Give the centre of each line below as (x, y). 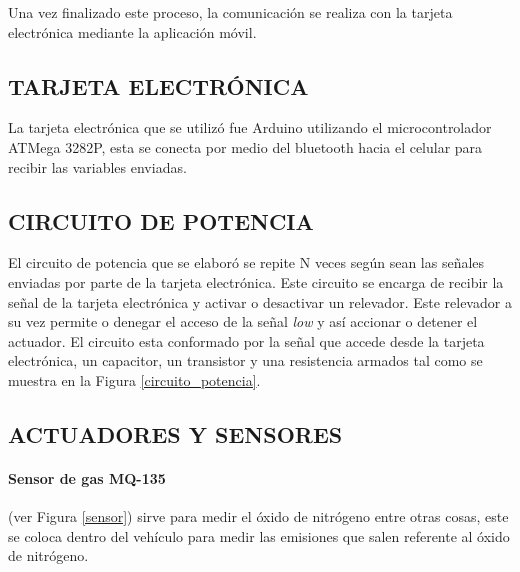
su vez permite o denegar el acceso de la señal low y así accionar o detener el (243, 321)
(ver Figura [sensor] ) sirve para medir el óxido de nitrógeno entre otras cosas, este (258, 516)
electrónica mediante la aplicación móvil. (132, 31)
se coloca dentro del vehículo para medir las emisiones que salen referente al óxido (259, 535)
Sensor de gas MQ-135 (87, 477)
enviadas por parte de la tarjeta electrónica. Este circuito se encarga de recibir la (256, 281)
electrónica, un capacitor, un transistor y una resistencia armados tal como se (245, 360)
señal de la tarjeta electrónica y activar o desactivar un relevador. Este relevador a (260, 301)
